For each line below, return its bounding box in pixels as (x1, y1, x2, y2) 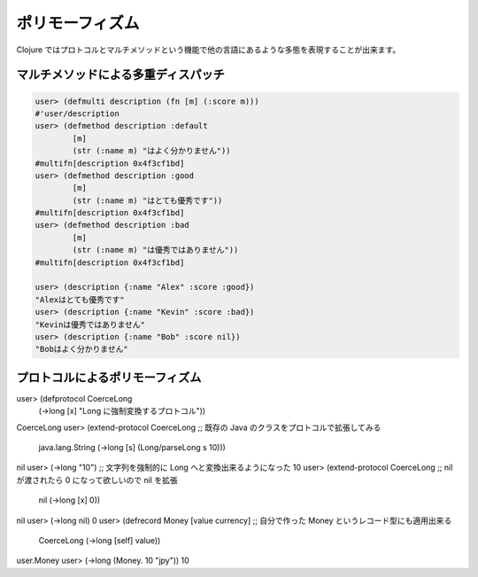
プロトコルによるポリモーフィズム (16, 370, 202, 385)
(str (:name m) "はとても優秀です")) (72, 195, 223, 206)
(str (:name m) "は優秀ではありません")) (72, 245, 239, 255)
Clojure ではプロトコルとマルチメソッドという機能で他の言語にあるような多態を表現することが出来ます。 (16, 44, 401, 55)
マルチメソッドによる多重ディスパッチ (16, 67, 225, 82)
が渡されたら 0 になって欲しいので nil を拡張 (16, 474, 178, 485)
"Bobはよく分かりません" (35, 344, 128, 355)
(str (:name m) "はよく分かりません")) (72, 146, 231, 156)
